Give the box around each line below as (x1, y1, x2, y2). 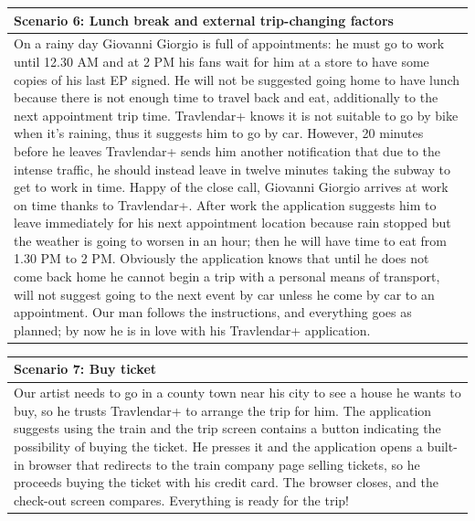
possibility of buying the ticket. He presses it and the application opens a (14, 437, 423, 456)
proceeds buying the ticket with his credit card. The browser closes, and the (14, 473, 438, 492)
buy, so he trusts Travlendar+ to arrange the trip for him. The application (14, 400, 432, 420)
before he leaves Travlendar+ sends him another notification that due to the (14, 141, 441, 160)
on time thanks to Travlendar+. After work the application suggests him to (14, 195, 437, 214)
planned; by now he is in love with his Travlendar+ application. (14, 320, 371, 339)
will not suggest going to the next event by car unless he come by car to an (14, 284, 435, 303)
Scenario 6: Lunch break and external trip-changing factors (14, 10, 394, 29)
